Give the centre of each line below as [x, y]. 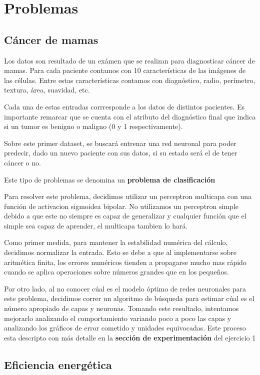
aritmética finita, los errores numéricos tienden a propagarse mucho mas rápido [125, 262]
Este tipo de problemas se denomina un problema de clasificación [110, 179]
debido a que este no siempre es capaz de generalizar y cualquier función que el [125, 216]
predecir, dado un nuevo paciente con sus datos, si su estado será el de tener [121, 153]
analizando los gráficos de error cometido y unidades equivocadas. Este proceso [125, 328]
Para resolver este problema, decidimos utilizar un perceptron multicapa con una [128, 196]
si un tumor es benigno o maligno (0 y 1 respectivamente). [93, 126]
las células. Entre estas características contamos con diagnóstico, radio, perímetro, [130, 80]
